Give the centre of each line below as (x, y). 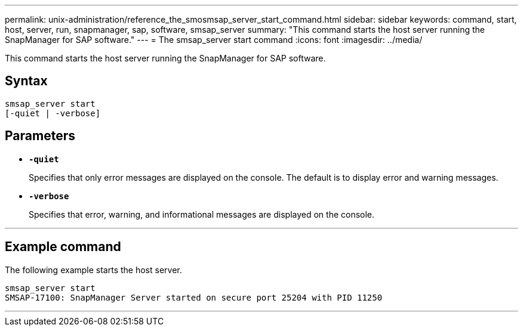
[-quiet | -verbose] (53, 113)
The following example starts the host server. (93, 270)
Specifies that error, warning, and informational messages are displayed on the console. (202, 214)
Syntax (26, 81)
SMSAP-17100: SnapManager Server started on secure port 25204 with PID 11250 (194, 297)
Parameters (40, 136)
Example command (63, 247)
